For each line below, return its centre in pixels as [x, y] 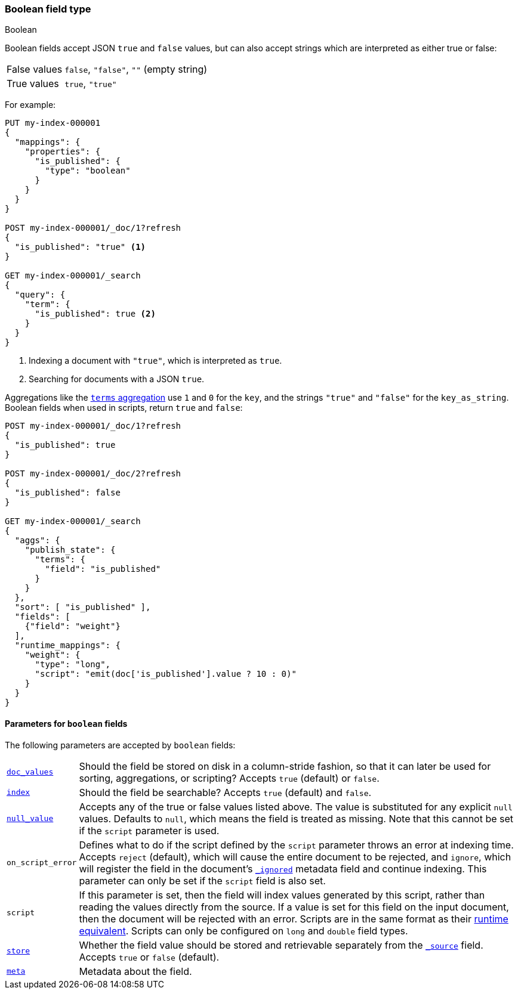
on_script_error [42, 863]
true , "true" [91, 84]
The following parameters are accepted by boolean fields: [120, 745]
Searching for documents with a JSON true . [117, 379]
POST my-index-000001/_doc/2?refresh [93, 474]
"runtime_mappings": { [67, 645]
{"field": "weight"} [73, 626]
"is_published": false [67, 493]
